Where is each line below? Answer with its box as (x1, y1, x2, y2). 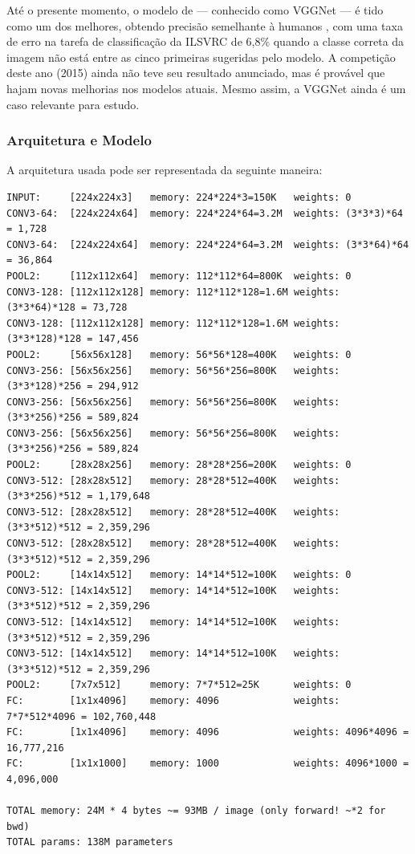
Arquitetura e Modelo (6, 130, 152, 150)
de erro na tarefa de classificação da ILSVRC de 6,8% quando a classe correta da (6, 33, 405, 50)
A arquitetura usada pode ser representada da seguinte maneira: (6, 161, 323, 178)
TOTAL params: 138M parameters (6, 836, 173, 848)
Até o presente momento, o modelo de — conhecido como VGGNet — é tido (6, 2, 384, 18)
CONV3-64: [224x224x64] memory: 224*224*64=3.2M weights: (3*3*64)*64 (6, 238, 409, 250)
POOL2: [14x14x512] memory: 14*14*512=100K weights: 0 (6, 569, 352, 581)
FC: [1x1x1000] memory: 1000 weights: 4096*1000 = (6, 758, 409, 770)
